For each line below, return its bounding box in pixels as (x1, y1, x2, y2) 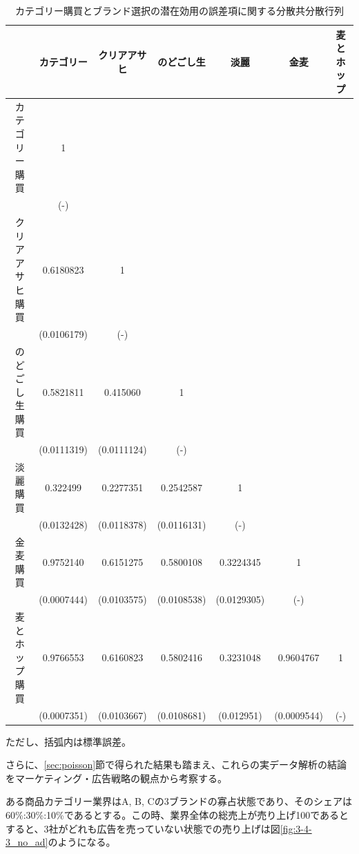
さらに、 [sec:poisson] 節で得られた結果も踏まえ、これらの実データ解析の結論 (6, 757, 347, 772)
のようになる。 (48, 835, 116, 849)
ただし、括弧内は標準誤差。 (6, 734, 131, 748)
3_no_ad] (6, 835, 48, 849)
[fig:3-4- (280, 821, 312, 835)
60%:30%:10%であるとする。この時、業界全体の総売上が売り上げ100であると (6, 807, 349, 822)
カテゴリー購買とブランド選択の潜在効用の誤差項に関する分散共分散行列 (15, 3, 344, 17)
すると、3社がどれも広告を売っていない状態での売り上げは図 (6, 821, 280, 835)
